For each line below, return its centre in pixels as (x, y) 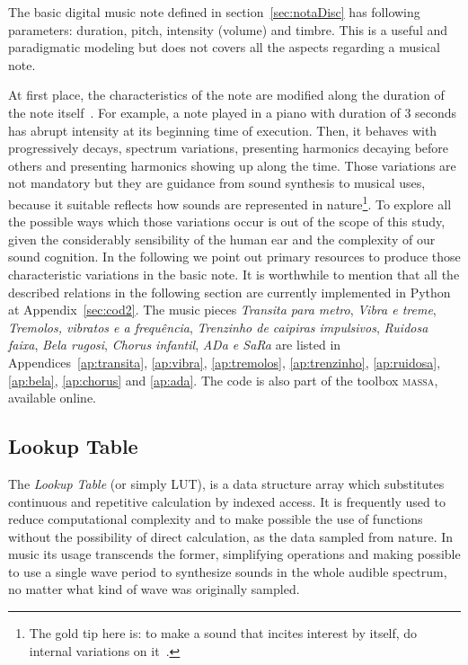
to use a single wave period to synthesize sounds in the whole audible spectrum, (228, 571)
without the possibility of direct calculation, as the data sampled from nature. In (231, 536)
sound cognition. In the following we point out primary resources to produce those (234, 257)
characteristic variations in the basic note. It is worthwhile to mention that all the (234, 274)
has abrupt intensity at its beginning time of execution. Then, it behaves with (223, 130)
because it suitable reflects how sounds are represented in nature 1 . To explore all (230, 202)
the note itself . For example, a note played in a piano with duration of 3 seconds (233, 112)
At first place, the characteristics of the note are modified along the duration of (226, 95)
